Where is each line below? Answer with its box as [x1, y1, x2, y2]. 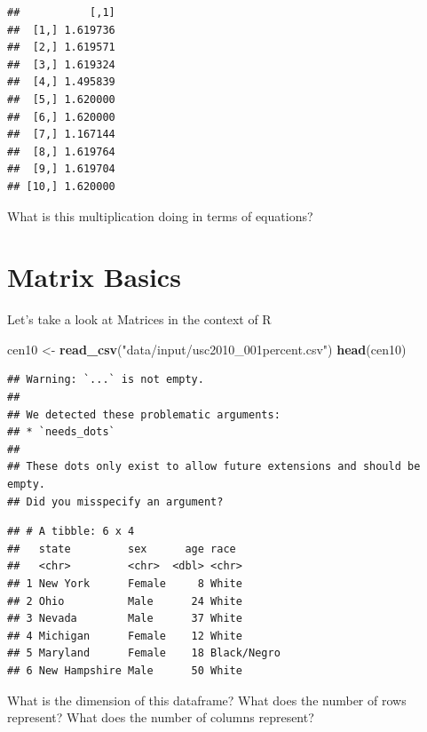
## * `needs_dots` [7, 426, 115, 439]
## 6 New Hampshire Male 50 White [7, 664, 242, 677]
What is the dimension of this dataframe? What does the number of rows [7, 690, 407, 709]
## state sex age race [7, 542, 236, 555]
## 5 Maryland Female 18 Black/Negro [7, 647, 281, 660]
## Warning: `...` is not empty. [7, 373, 204, 386]
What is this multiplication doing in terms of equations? [7, 206, 313, 225]
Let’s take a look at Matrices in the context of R [7, 310, 272, 329]
